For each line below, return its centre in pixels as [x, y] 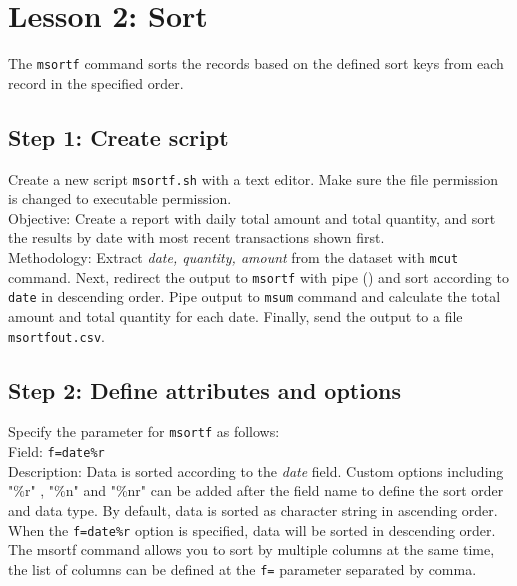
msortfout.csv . [56, 335]
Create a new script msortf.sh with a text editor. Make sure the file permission [253, 178]
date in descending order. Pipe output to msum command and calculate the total [254, 296]
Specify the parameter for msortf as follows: [144, 431]
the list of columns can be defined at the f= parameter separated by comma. [242, 568]
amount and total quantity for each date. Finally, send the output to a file [235, 315]
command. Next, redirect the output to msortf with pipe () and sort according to [258, 276]
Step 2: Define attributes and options [204, 389]
